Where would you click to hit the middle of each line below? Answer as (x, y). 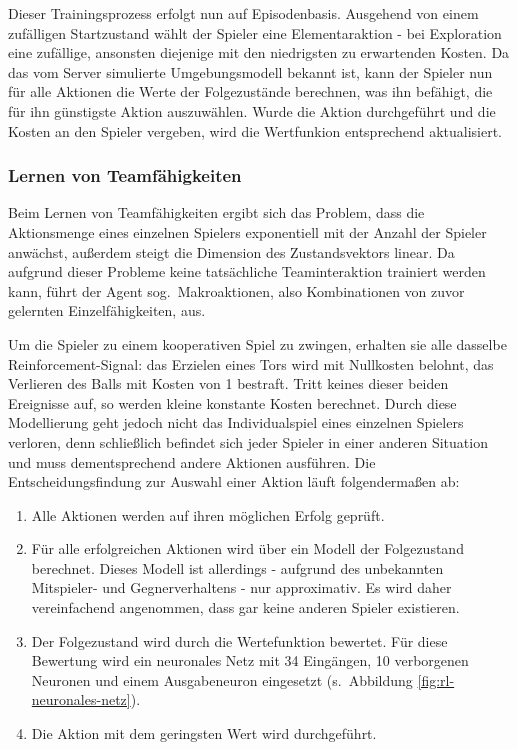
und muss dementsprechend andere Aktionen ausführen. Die (192, 461)
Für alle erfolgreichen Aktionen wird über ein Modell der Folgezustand (247, 548)
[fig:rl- (436, 679)
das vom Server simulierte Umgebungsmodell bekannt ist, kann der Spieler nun (250, 71)
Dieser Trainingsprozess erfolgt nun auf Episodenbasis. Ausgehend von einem (243, 13)
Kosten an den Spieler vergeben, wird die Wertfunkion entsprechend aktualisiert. (255, 130)
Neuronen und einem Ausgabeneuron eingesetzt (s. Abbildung (222, 679)
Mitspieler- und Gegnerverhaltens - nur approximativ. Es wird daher (241, 587)
